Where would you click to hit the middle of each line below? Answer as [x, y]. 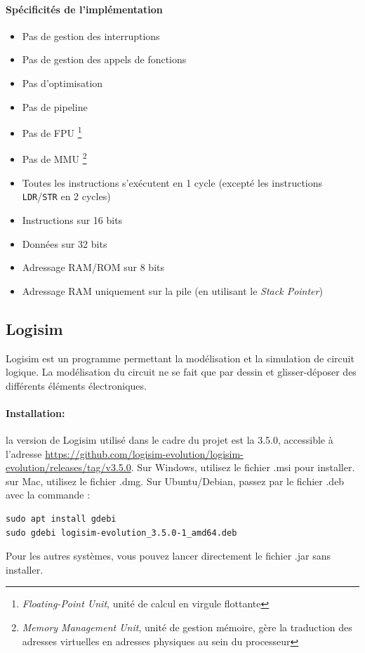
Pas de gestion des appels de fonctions [104, 59]
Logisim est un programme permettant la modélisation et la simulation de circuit [180, 358]
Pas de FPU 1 [52, 132]
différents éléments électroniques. [76, 385]
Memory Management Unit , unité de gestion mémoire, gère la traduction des [187, 627]
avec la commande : [48, 495]
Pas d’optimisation [62, 83]
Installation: [35, 413]
